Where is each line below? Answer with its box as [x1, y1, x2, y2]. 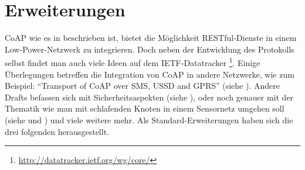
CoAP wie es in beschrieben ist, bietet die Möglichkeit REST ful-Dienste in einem [5, 32, 297, 44]
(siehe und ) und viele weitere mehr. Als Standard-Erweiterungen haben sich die [5, 113, 293, 126]
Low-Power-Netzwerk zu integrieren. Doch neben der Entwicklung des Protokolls [5, 43, 294, 55]
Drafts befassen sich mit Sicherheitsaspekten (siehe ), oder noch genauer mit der [5, 91, 294, 103]
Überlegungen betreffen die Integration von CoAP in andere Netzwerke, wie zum [5, 68, 294, 80]
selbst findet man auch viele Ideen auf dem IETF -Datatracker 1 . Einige [5, 55, 260, 68]
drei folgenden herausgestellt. [5, 125, 109, 137]
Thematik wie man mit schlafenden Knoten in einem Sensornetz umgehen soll [5, 102, 284, 115]
